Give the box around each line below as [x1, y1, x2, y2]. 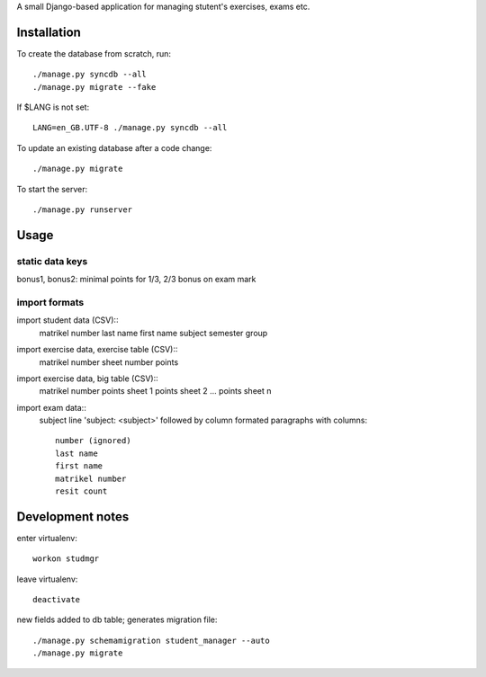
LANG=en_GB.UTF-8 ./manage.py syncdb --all [32, 122, 228, 133]
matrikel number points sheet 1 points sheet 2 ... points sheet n [39, 386, 272, 396]
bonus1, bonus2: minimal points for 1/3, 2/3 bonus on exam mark [16, 274, 256, 285]
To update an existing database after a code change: [16, 142, 212, 153]
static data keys [16, 254, 88, 267]
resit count [55, 486, 108, 496]
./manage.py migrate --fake [32, 82, 157, 92]
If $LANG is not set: [16, 102, 90, 112]
